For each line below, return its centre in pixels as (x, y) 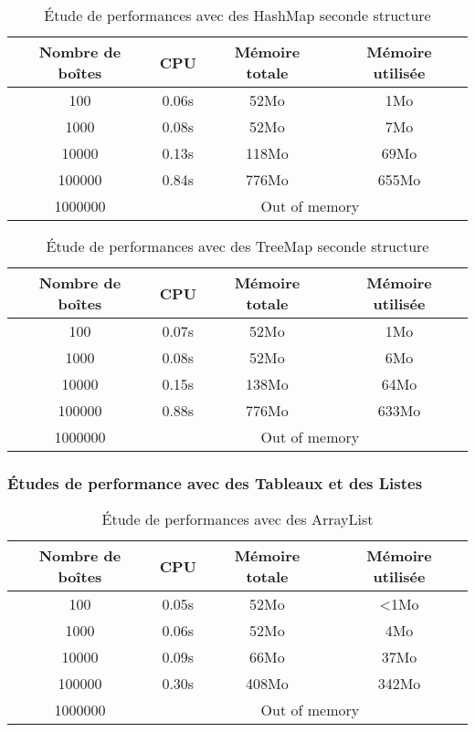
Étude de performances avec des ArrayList (237, 519)
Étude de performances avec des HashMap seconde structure (237, 15)
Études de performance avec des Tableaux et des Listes (215, 482)
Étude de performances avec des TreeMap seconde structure (237, 246)
